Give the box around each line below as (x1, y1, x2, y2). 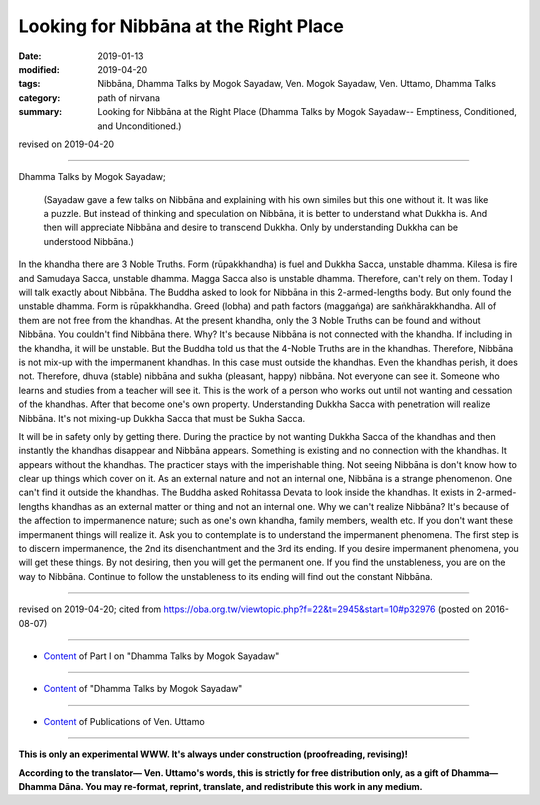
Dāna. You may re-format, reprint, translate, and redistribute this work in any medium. (58, 780, 424, 792)
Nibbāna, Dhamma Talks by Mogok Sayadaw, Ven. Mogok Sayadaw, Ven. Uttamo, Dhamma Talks (97, 78, 497, 90)
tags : (18, 78, 41, 90)
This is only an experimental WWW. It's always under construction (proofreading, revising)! (18, 748, 409, 760)
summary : (18, 106, 63, 118)
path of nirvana (97, 91, 160, 104)
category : (18, 91, 61, 104)
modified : (18, 63, 60, 75)
